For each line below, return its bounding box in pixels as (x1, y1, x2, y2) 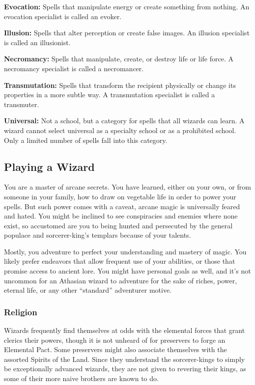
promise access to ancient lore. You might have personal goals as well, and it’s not (4, 266, 251, 276)
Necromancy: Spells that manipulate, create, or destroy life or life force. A (4, 54, 233, 64)
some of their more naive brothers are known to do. (4, 373, 159, 384)
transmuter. (4, 99, 39, 109)
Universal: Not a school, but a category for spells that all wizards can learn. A (4, 115, 245, 126)
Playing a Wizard (4, 159, 95, 174)
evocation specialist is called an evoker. (4, 11, 122, 21)
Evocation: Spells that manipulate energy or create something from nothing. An (4, 1, 250, 11)
